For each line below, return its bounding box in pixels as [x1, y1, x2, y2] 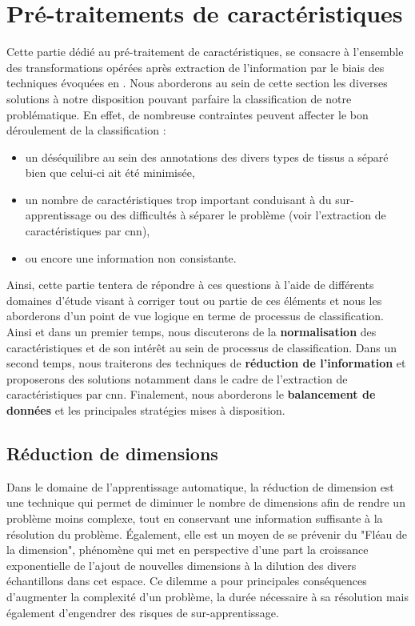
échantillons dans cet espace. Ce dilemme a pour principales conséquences [6, 572, 367, 589]
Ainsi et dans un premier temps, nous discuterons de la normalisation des [6, 323, 377, 340]
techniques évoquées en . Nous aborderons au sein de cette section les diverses [6, 74, 388, 91]
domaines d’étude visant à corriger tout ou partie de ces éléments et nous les [6, 291, 382, 308]
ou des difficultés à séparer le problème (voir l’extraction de [94, 207, 386, 223]
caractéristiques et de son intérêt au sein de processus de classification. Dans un [6, 339, 397, 355]
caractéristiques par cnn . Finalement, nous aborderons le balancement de [6, 386, 376, 403]
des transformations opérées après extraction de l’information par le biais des [6, 58, 385, 75]
